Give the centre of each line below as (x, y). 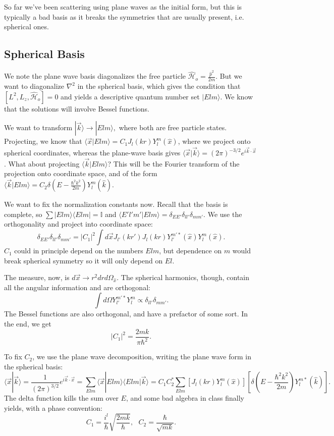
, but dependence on (190, 251)
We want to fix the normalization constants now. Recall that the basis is (116, 204)
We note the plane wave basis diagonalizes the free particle (95, 76)
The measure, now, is (37, 277)
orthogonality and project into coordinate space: (79, 224)
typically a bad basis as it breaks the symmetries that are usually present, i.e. (124, 16)
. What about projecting (42, 163)
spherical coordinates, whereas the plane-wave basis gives (92, 153)
